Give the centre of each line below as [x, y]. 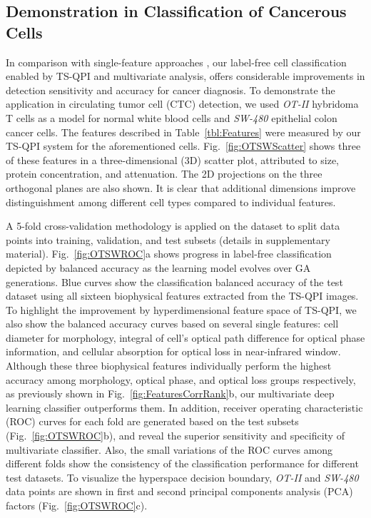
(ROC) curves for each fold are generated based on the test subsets [152, 421]
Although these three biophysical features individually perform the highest [169, 366]
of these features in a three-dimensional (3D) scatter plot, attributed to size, [172, 159]
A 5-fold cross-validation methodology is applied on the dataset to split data [173, 226]
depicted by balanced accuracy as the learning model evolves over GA [158, 267]
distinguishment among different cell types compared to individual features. [171, 202]
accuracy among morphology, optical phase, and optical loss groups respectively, [181, 379]
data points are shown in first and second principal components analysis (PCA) [179, 491]
